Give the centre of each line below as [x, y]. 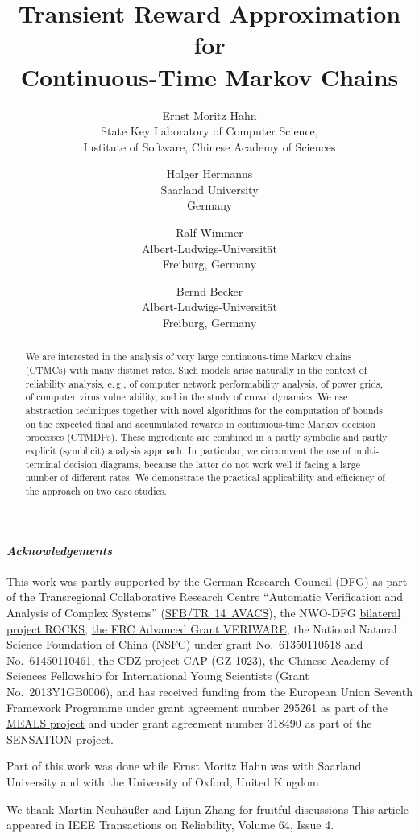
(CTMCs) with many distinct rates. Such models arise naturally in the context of [196, 370]
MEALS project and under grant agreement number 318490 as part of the [189, 723]
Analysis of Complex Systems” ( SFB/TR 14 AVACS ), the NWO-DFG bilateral [204, 613]
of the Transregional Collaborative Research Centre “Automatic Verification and [205, 597]
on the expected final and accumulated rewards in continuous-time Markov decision [200, 423]
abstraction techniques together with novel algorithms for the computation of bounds [204, 411]
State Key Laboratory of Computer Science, [209, 131]
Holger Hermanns [209, 174]
